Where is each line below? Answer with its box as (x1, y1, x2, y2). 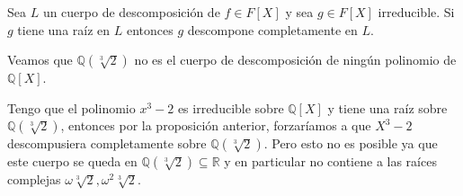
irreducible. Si (378, 3, 455, 21)
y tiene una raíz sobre (327, 98, 448, 117)
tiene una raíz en (17, 20, 111, 39)
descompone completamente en (187, 20, 358, 39)
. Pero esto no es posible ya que (263, 134, 438, 153)
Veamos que (7, 50, 73, 69)
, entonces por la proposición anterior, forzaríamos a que (60, 116, 371, 135)
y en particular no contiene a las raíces (224, 152, 437, 171)
